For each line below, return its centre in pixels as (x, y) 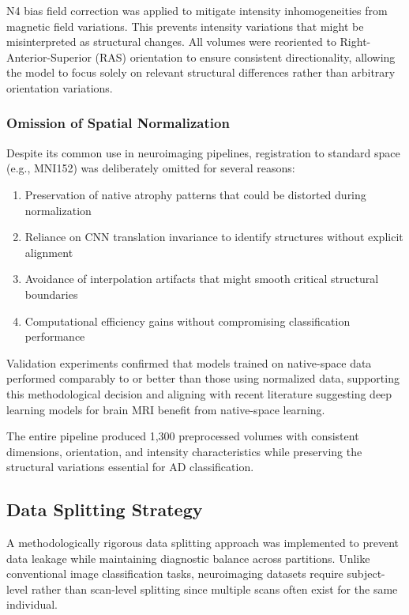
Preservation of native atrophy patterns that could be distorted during (195, 194)
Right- (355, 42)
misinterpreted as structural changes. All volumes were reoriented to (171, 42)
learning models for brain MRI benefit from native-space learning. (166, 409)
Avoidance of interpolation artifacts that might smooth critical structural (202, 279)
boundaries (51, 294)
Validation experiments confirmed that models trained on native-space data (189, 362)
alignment (49, 252)
